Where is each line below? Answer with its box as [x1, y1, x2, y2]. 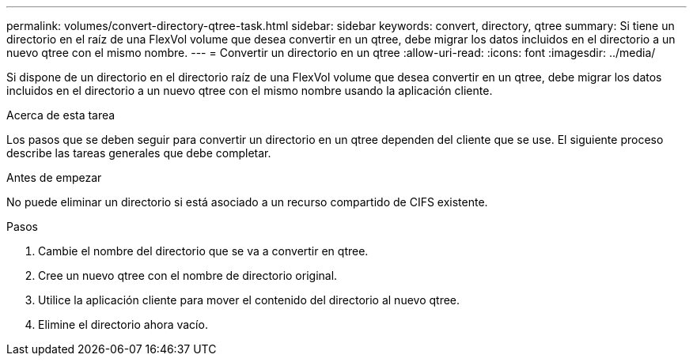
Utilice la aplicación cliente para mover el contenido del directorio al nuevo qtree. [38, 293, 460, 307]
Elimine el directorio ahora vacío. [38, 318, 208, 331]
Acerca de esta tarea [6, 108, 116, 122]
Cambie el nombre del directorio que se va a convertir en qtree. [38, 244, 369, 258]
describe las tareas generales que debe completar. [6, 146, 271, 160]
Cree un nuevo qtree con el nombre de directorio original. [38, 269, 338, 282]
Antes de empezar [6, 171, 102, 184]
